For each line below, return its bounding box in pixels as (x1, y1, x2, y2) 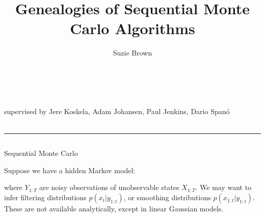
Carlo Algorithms (70, 18, 195, 39)
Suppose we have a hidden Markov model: (4, 165, 136, 175)
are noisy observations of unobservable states (39, 182, 179, 193)
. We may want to (195, 182, 252, 193)
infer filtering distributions (4, 192, 87, 203)
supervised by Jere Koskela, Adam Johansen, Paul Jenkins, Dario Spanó (4, 106, 230, 117)
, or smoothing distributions (123, 192, 211, 203)
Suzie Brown (113, 47, 152, 58)
